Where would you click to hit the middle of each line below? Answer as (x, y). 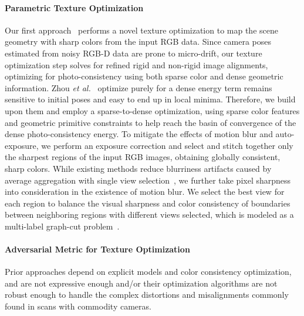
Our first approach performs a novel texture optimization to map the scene (141, 30)
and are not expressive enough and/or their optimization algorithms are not (141, 283)
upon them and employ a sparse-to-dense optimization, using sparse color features (152, 110)
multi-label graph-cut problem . (62, 226)
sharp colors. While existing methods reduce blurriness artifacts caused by (138, 168)
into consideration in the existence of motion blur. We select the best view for (145, 192)
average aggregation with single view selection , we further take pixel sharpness (148, 180)
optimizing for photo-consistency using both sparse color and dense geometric (144, 76)
